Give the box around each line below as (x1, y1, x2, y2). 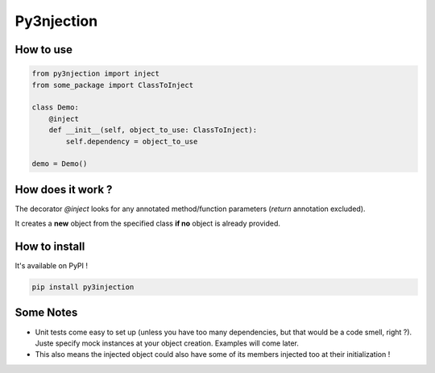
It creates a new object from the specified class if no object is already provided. (14, 218, 281, 229)
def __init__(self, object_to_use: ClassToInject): (48, 126, 258, 135)
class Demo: (31, 103, 80, 112)
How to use (14, 43, 72, 56)
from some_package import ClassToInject (31, 81, 193, 89)
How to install (14, 239, 85, 253)
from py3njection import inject (31, 69, 160, 78)
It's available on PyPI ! (14, 261, 89, 271)
